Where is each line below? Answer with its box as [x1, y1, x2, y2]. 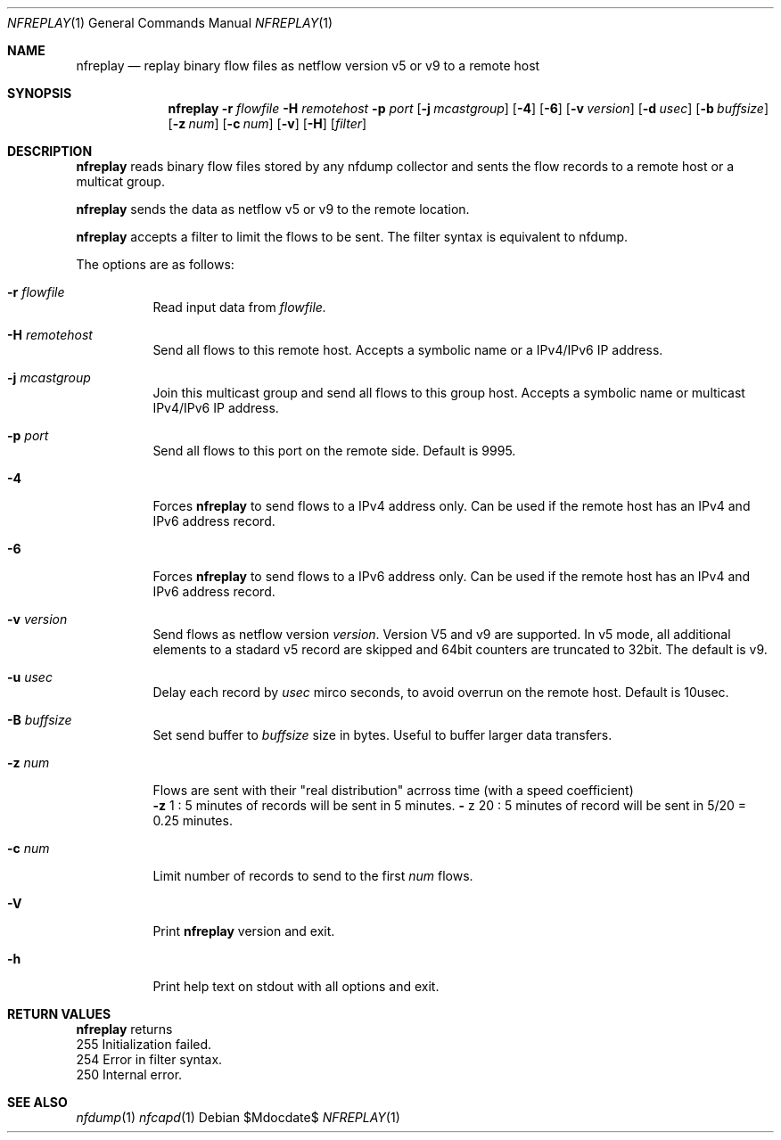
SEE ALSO [7, 1095, 68, 1110]
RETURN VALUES [7, 1006, 111, 1021]
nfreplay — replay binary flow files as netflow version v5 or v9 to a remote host [76, 58, 540, 73]
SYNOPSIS [7, 86, 72, 101]
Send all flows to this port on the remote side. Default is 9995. [152, 443, 516, 458]
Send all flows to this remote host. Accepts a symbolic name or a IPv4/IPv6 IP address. [152, 342, 663, 357]
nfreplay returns [76, 1021, 173, 1037]
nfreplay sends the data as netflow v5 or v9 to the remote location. [76, 201, 470, 217]
